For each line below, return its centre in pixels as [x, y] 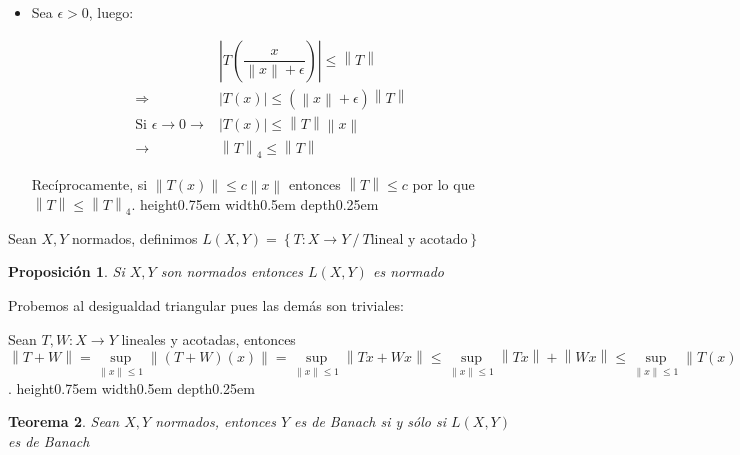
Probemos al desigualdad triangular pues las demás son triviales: [206, 305]
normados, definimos [135, 237]
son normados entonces [231, 271]
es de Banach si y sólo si [370, 421]
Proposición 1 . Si [66, 271]
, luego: [111, 12]
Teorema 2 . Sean [64, 421]
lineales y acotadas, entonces [208, 338]
